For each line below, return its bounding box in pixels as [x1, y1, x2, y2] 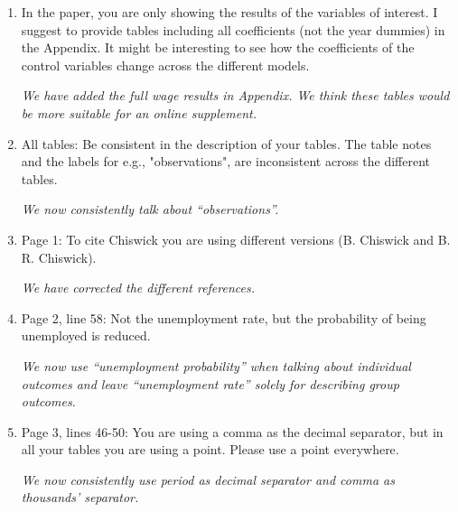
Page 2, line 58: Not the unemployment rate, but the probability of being [21, 308, 426, 327]
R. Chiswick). [21, 247, 97, 266]
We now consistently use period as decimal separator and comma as [21, 470, 395, 489]
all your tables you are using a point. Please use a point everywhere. [21, 440, 399, 459]
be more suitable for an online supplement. [21, 103, 257, 122]
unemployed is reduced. [21, 326, 151, 345]
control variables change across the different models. [21, 55, 310, 74]
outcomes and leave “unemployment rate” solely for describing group [21, 374, 399, 393]
